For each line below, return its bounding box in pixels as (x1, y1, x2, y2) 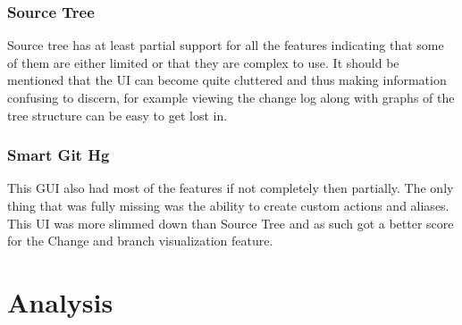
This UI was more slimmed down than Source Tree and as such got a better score (7, 213, 454, 232)
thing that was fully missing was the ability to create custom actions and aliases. (7, 196, 449, 214)
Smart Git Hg (7, 144, 110, 166)
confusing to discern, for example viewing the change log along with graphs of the (7, 88, 455, 106)
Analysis (7, 283, 113, 320)
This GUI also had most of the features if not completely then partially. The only (7, 179, 454, 197)
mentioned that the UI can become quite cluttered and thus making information (7, 71, 447, 89)
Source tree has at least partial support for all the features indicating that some (7, 36, 444, 54)
